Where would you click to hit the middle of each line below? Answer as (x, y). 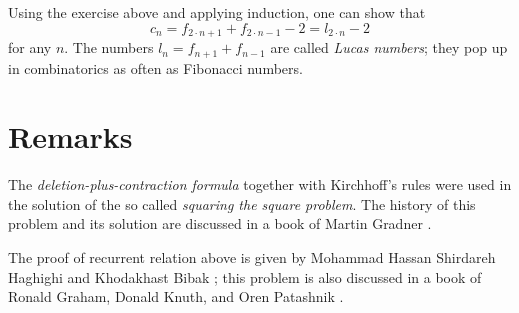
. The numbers (109, 47)
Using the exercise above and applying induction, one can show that (217, 12)
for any (30, 47)
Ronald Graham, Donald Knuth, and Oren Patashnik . (176, 296)
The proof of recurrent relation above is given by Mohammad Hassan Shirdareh (252, 257)
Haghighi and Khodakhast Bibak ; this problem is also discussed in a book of (245, 276)
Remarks (70, 136)
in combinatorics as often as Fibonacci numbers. (155, 67)
